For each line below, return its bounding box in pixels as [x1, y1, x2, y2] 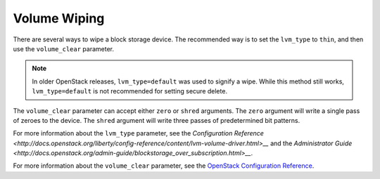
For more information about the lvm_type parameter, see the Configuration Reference [13, 129, 264, 138]
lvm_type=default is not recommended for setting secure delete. [32, 87, 228, 95]
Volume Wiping [13, 11, 105, 26]
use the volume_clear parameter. [13, 44, 114, 53]
